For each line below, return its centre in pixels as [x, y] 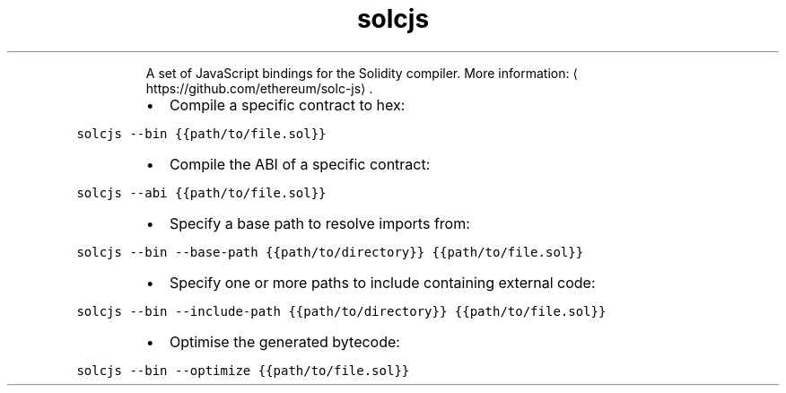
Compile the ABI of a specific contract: [300, 164]
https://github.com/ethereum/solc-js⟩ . [259, 88]
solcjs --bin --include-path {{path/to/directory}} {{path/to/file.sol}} [341, 311]
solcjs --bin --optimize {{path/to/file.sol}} [243, 370]
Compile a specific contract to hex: [287, 105]
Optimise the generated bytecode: [284, 341]
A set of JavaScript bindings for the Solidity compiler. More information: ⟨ [362, 73]
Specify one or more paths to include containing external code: [382, 282]
